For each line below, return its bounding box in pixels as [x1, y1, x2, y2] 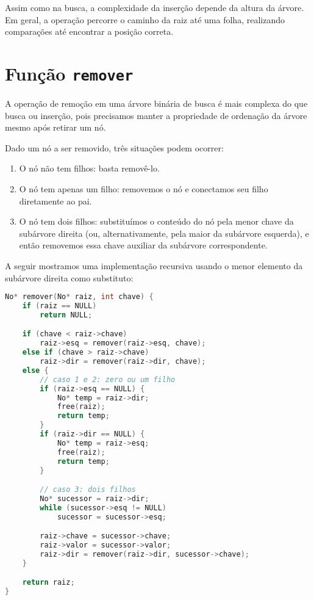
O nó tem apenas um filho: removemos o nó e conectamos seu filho [19, 183, 268, 195]
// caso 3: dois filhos [40, 485, 136, 494]
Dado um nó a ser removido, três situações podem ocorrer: [5, 141, 224, 154]
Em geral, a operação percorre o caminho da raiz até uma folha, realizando [5, 13, 285, 26]
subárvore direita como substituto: [5, 271, 134, 284]
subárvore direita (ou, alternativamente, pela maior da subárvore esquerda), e [19, 226, 309, 239]
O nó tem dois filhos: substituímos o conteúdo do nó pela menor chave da [19, 215, 294, 228]
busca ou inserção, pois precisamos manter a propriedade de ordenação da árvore [5, 109, 307, 121]
